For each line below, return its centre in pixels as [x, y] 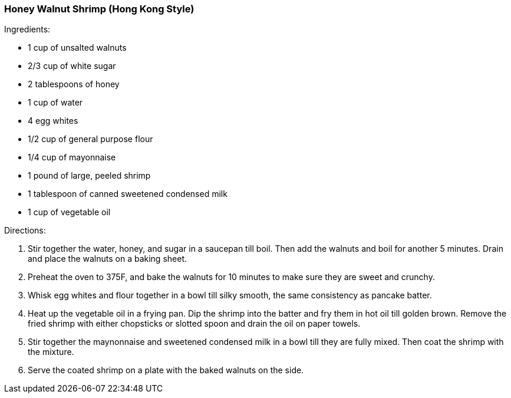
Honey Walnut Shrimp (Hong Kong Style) [99, 9]
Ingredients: [27, 29]
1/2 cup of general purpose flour [90, 139]
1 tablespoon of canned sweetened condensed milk [128, 194]
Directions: [25, 231]
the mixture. [51, 352]
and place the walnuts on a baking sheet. [107, 259]
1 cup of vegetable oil [69, 212]
